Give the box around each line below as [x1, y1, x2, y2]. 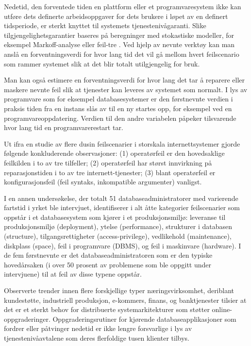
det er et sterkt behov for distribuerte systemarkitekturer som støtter [4, 304, 210, 314]
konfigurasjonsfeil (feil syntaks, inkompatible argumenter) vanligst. [4, 177, 202, 187]
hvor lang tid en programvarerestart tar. [4, 122, 123, 132]
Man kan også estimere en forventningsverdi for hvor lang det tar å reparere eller [4, 75, 245, 85]
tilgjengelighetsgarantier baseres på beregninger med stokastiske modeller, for [4, 30, 234, 40]
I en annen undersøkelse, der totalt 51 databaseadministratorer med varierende [4, 193, 238, 203]
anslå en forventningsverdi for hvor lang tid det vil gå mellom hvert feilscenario [4, 49, 239, 59]
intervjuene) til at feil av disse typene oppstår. [4, 269, 142, 279]
